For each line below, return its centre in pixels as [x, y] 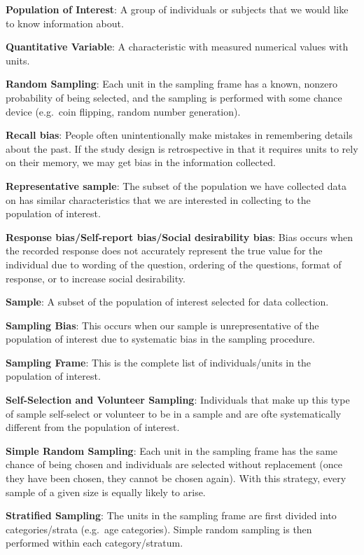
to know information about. [65, 23]
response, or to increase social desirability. [96, 278]
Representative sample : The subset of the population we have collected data [176, 185]
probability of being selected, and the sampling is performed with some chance [174, 97]
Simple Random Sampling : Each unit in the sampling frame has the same [172, 450]
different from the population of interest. [93, 427]
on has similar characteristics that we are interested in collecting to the [158, 199]
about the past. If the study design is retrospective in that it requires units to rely [182, 148]
